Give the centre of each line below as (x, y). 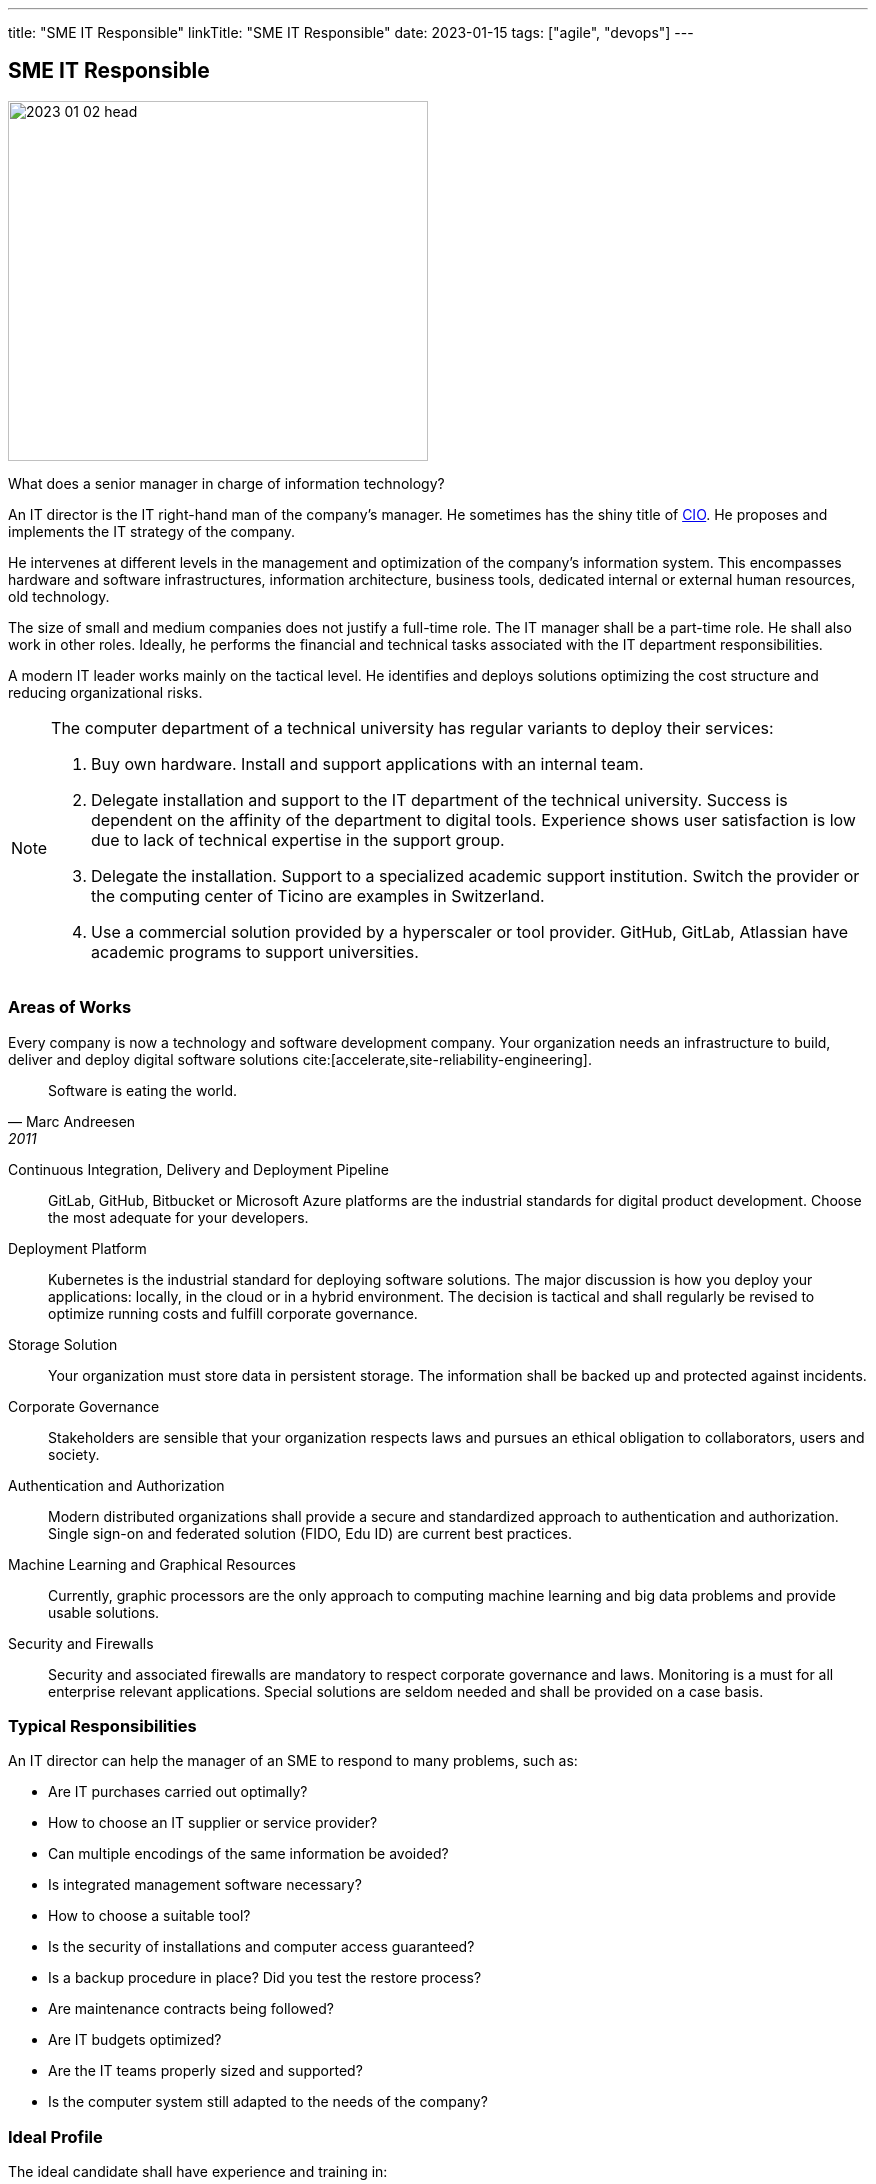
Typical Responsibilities (102, 1725)
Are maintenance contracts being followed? (191, 2009)
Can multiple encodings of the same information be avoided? (248, 1854)
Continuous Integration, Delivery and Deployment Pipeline (198, 1169)
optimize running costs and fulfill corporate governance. (233, 1313)
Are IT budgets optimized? (135, 2040)
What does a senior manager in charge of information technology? (226, 483)
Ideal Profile (55, 2136)
